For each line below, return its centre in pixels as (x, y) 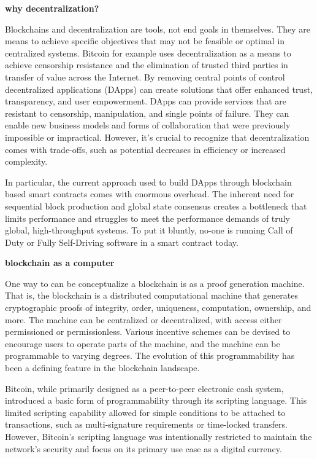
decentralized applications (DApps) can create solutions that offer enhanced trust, (159, 89)
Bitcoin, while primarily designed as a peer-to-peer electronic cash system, (144, 388)
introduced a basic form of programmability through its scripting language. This (156, 400)
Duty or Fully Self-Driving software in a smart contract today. (122, 242)
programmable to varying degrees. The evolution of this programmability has (150, 355)
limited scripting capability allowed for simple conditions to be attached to (145, 412)
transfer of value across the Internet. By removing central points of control (145, 76)
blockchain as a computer (60, 263)
